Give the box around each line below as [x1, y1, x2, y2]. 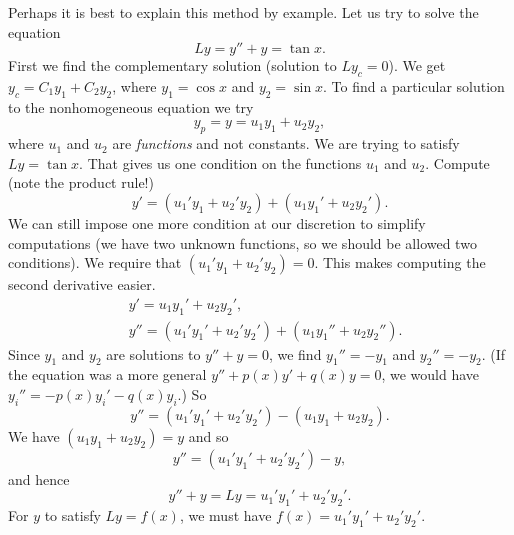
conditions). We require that [8, 252, 182, 273]
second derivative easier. [8, 274, 156, 295]
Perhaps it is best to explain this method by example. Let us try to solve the [8, 2, 479, 22]
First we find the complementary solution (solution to [8, 55, 337, 76]
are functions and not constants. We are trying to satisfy [112, 133, 460, 154]
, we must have [179, 505, 272, 526]
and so [188, 425, 229, 446]
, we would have [381, 364, 480, 385]
